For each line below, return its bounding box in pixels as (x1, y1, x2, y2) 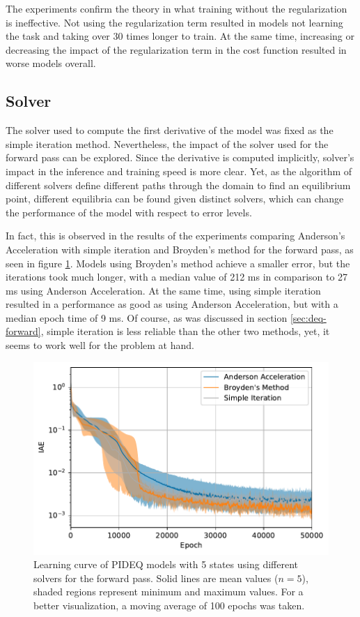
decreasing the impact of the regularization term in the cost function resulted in (6, 42, 347, 57)
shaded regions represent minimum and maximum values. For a (33, 584, 304, 599)
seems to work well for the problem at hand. (6, 338, 194, 352)
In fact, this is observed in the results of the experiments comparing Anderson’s (6, 228, 345, 243)
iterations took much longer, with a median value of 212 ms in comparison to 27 (6, 269, 348, 284)
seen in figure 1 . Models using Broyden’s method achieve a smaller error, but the (6, 255, 350, 270)
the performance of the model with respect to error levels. (6, 205, 252, 219)
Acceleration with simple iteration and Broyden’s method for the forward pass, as (6, 241, 354, 256)
